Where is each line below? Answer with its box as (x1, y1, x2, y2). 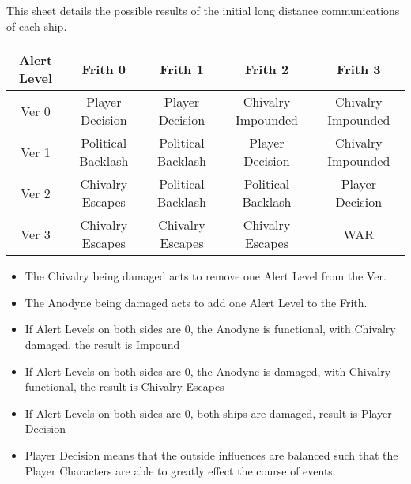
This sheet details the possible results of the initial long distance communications (6, 2, 400, 18)
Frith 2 (244, 59, 289, 78)
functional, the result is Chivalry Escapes (25, 378, 224, 395)
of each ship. (6, 17, 67, 34)
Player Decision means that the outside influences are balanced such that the (25, 446, 398, 463)
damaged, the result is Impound (25, 336, 180, 352)
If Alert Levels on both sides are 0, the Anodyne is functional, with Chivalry (25, 321, 396, 337)
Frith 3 (337, 59, 381, 78)
